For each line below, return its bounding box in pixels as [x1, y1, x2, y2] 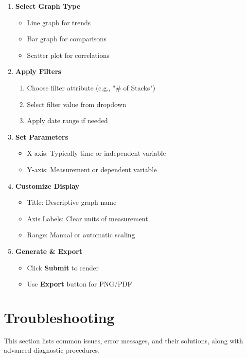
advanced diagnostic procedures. [4, 345, 100, 355]
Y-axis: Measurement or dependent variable [27, 164, 157, 174]
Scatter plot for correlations [27, 50, 110, 60]
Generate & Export [15, 246, 82, 256]
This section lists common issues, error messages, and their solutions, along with [4, 335, 243, 345]
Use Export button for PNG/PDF [27, 279, 132, 289]
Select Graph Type [15, 1, 81, 11]
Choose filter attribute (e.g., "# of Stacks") [27, 82, 156, 92]
